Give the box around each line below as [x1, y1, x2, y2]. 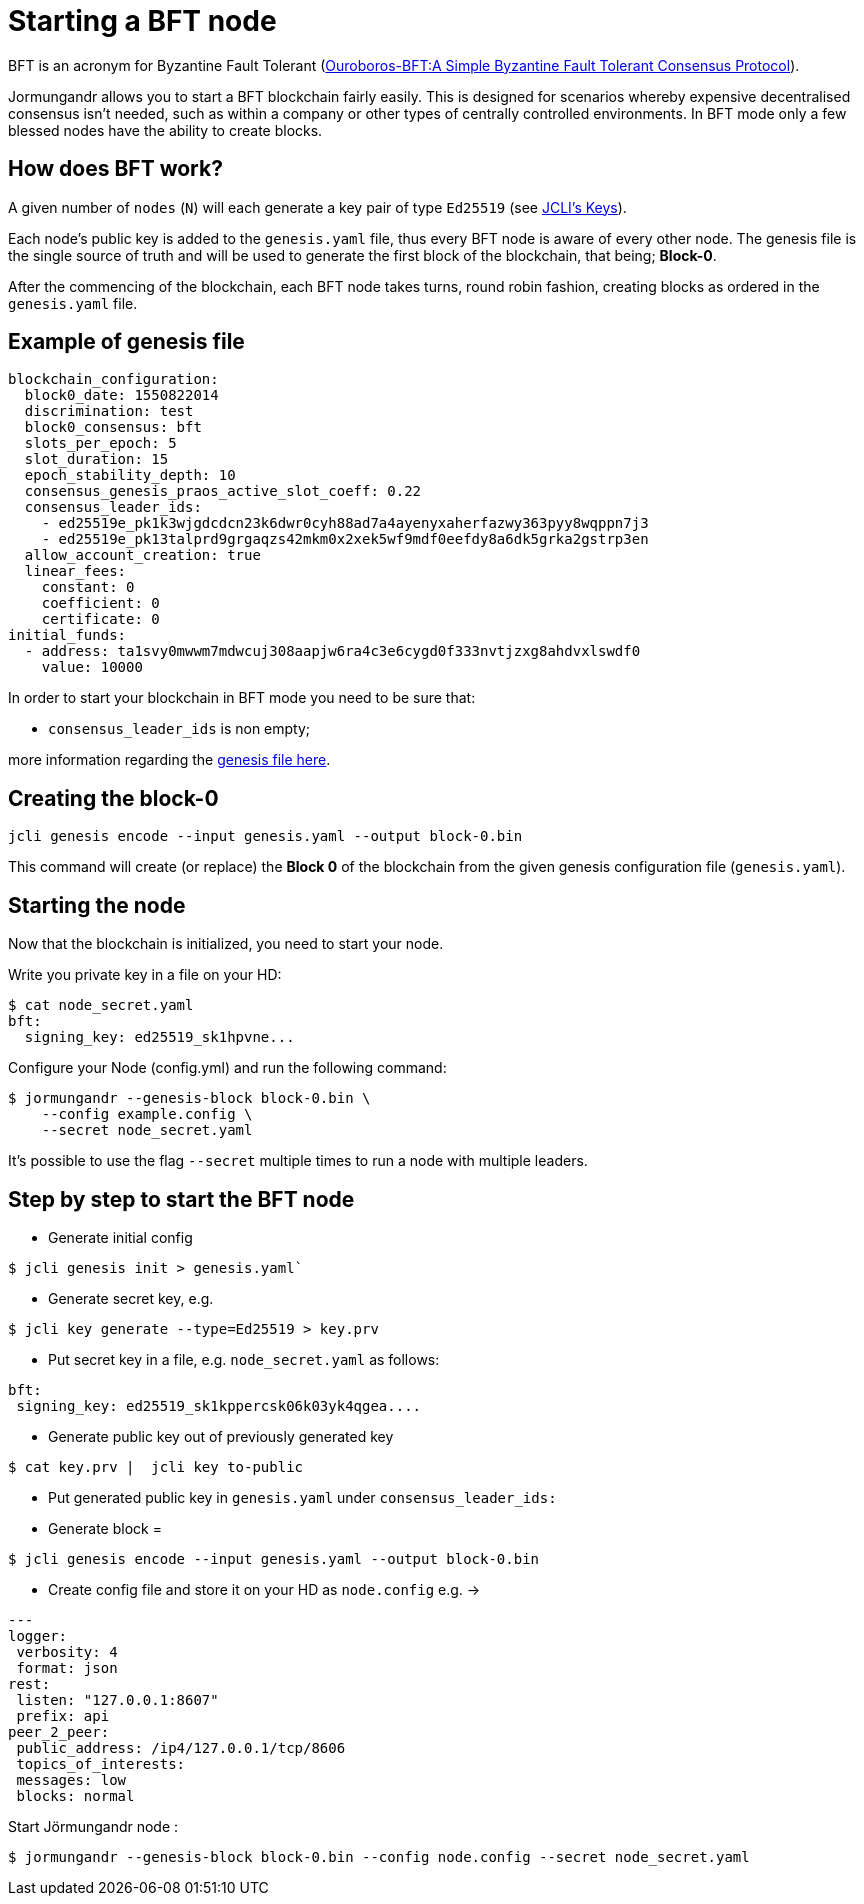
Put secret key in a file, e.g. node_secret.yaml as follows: [48, 1350, 440, 1368]
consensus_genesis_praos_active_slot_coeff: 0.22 [24, 483, 422, 500]
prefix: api [16, 1707, 110, 1724]
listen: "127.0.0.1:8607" [16, 1691, 219, 1708]
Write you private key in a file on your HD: [8, 966, 282, 984]
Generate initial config [48, 1228, 193, 1246]
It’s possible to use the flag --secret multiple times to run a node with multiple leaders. [8, 1152, 588, 1170]
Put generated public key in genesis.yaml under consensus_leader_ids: [48, 1488, 557, 1506]
